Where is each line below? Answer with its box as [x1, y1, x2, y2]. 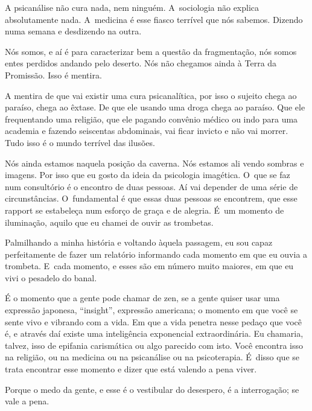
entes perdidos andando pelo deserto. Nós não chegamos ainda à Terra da [5, 57, 277, 69]
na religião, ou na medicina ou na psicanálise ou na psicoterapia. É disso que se [5, 351, 300, 363]
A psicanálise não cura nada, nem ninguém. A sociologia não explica [5, 1, 259, 13]
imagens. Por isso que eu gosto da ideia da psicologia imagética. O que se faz [5, 168, 290, 181]
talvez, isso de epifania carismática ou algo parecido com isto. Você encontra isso [5, 339, 304, 351]
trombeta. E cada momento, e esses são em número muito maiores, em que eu [5, 260, 294, 272]
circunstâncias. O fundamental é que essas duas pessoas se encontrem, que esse [5, 192, 298, 205]
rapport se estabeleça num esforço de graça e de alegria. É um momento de [5, 203, 284, 216]
